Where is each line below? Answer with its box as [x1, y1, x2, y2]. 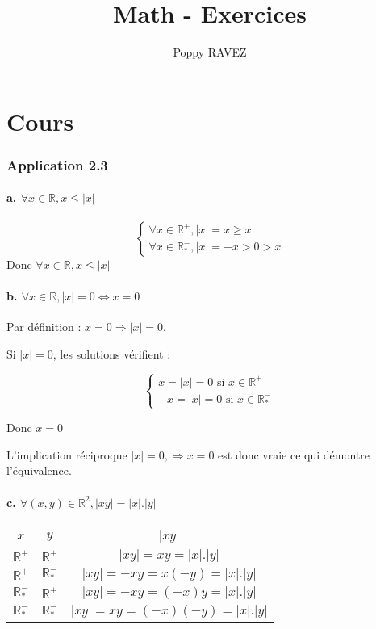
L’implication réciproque [6, 446, 127, 463]
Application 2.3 [6, 154, 108, 174]
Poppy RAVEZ [173, 44, 247, 61]
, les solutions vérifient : [52, 345, 171, 362]
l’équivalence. [6, 462, 72, 479]
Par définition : [6, 318, 81, 334]
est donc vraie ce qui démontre [218, 446, 370, 463]
